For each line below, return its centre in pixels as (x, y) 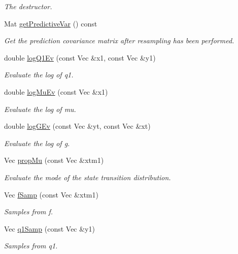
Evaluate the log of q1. (39, 75)
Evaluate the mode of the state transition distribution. (88, 177)
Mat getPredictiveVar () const (51, 23)
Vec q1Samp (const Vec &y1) (49, 228)
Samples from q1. (31, 246)
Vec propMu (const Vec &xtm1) (54, 160)
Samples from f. (29, 211)
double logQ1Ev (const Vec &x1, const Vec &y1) (80, 57)
